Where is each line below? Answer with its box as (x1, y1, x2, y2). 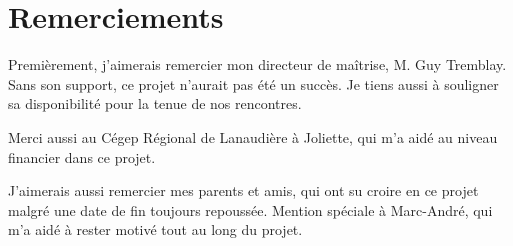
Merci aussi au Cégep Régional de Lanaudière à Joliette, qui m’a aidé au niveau (8, 126, 498, 147)
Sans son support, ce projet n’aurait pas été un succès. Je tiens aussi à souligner (8, 73, 499, 94)
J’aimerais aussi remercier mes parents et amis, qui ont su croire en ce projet (8, 180, 479, 201)
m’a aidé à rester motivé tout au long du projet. (8, 219, 303, 240)
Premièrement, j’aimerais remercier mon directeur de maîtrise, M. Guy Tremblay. (8, 54, 507, 75)
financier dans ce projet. (8, 146, 156, 167)
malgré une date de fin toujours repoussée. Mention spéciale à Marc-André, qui (8, 199, 493, 220)
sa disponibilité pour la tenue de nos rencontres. (8, 93, 302, 114)
